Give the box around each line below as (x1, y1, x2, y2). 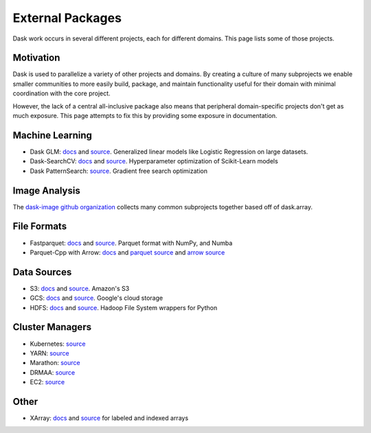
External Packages (12, 10, 122, 25)
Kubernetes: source (30, 340, 86, 348)
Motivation (12, 52, 60, 64)
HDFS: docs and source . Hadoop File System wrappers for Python (30, 303, 218, 312)
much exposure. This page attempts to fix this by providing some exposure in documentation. (12, 112, 278, 120)
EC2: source (30, 378, 65, 386)
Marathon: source (30, 359, 80, 367)
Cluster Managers (12, 321, 92, 333)
